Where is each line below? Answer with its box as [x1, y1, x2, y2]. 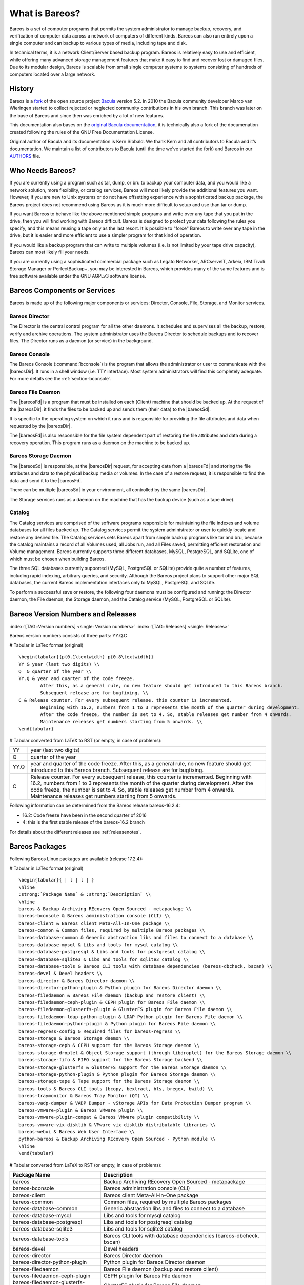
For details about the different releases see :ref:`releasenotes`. [9, 829, 141, 835]
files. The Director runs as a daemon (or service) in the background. [9, 337, 153, 344]
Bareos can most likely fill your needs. [9, 249, 90, 255]
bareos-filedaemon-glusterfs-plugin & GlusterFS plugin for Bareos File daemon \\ [18, 1006, 232, 1013]
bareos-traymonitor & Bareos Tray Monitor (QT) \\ [18, 1093, 149, 1099]
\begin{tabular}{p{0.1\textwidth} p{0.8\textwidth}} [18, 654, 154, 660]
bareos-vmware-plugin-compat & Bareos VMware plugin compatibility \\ [18, 1114, 200, 1121]
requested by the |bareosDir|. [9, 423, 72, 429]
